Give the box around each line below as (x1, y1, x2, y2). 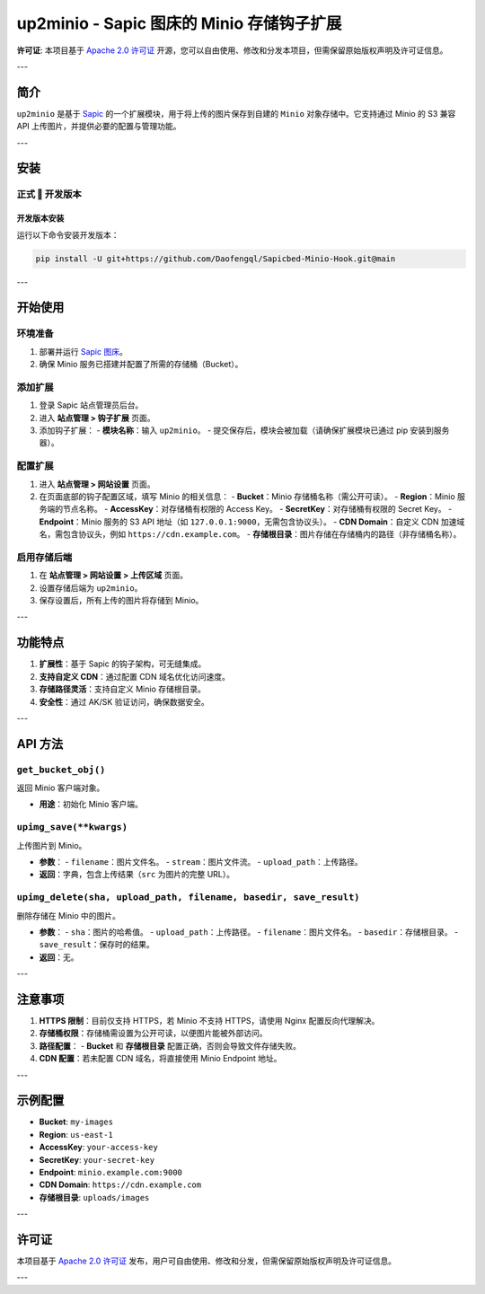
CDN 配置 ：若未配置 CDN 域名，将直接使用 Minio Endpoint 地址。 (39, 1053, 282, 1064)
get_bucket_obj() (16, 763, 106, 776)
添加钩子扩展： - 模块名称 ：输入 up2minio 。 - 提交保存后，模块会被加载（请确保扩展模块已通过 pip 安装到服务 (39, 425, 450, 436)
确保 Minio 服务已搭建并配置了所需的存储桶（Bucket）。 (39, 359, 243, 370)
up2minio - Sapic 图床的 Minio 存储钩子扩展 (16, 13, 342, 33)
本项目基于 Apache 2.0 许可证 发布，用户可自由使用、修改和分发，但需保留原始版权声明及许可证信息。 (16, 1255, 397, 1266)
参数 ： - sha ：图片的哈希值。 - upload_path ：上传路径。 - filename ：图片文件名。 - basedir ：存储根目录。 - (39, 926, 459, 937)
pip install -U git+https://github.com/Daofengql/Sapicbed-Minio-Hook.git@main (35, 253, 396, 264)
